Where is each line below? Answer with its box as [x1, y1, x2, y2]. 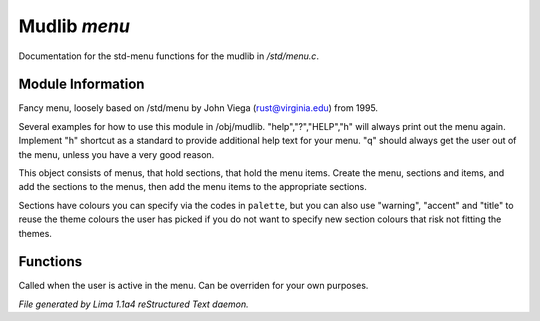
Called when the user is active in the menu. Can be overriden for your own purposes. [18, 280, 369, 292]
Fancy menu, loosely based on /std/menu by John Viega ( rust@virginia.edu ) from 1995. [18, 102, 379, 114]
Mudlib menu [18, 15, 130, 37]
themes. [18, 227, 52, 239]
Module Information [18, 76, 145, 93]
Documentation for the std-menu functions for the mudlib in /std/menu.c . [18, 50, 320, 62]
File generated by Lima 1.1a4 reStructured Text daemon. [18, 298, 249, 310]
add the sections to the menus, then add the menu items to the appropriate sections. [18, 181, 367, 193]
